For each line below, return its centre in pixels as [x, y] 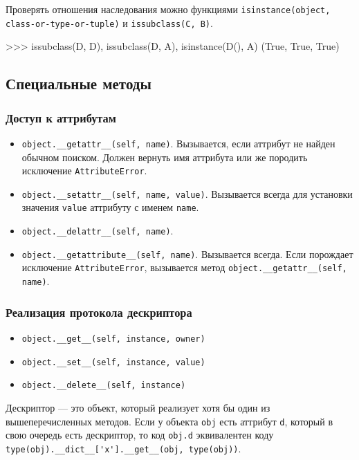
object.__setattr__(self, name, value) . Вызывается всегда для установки [187, 193]
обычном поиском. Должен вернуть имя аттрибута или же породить [165, 157]
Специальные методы [79, 83]
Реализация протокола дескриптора [99, 312]
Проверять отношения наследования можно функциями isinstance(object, [168, 9]
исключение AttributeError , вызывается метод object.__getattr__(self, [184, 267]
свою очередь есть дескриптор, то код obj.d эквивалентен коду [140, 435]
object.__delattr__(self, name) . [98, 231]
